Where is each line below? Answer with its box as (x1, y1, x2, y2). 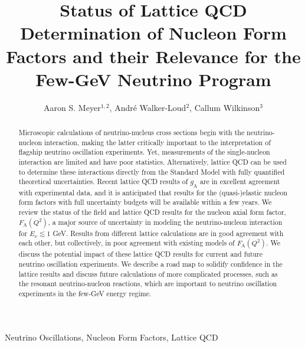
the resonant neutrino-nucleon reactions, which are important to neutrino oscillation (18, 279, 277, 289)
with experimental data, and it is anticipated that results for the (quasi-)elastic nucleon (18, 187, 288, 197)
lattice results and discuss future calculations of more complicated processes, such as (18, 269, 278, 279)
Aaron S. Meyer (44, 101, 101, 113)
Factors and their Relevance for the (6, 44, 301, 68)
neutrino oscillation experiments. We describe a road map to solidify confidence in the (18, 259, 283, 269)
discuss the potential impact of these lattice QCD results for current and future (18, 249, 263, 259)
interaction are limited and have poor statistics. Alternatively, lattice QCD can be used (18, 157, 287, 167)
